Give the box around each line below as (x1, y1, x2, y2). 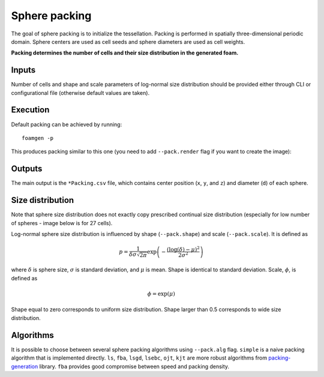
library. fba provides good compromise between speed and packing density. (39, 363, 230, 370)
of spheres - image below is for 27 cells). (11, 219, 113, 226)
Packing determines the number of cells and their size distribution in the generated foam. (11, 49, 239, 56)
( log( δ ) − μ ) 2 (167, 245, 200, 253)
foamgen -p (22, 134, 54, 141)
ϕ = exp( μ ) (147, 291, 175, 297)
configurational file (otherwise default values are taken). (11, 89, 150, 96)
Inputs (11, 65, 36, 75)
